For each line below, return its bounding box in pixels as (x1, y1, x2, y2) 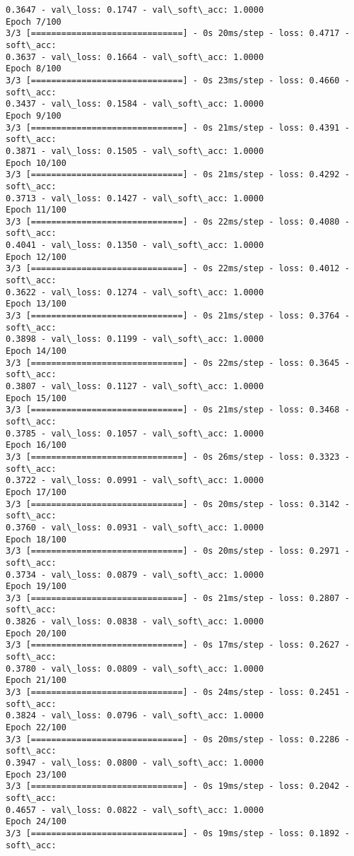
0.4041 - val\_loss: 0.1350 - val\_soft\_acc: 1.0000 (6, 240, 264, 251)
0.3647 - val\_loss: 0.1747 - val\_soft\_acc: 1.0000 (6, 5, 264, 15)
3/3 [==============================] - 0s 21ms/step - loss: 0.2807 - (6, 593, 350, 603)
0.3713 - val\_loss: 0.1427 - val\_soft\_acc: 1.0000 (6, 193, 264, 203)
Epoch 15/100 (6, 393, 66, 403)
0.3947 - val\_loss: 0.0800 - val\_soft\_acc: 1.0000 (6, 758, 264, 768)
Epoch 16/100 (6, 440, 66, 451)
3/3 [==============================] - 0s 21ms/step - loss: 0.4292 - (6, 170, 350, 180)
